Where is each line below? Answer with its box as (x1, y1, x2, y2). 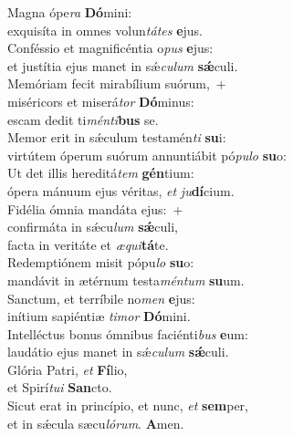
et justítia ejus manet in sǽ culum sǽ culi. (7, 56, 238, 75)
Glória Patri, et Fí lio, (7, 359, 128, 379)
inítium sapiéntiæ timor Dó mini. (7, 306, 191, 326)
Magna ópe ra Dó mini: (7, 3, 132, 21)
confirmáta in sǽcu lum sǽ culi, (7, 217, 178, 236)
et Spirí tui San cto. (7, 378, 112, 397)
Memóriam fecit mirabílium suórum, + (7, 74, 226, 93)
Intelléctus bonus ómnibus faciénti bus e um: (7, 324, 248, 343)
